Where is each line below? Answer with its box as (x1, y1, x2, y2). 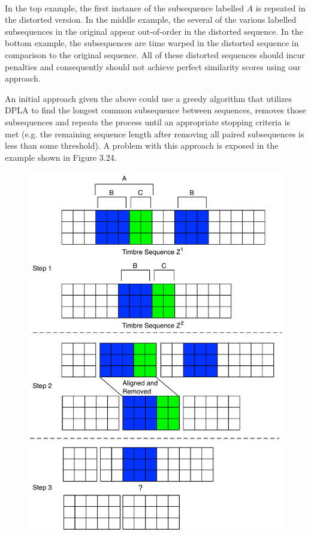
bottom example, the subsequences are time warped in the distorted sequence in (5, 37, 299, 49)
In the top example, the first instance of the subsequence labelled (5, 1, 244, 14)
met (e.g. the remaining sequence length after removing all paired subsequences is (5, 127, 304, 140)
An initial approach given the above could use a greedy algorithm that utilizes (5, 92, 292, 104)
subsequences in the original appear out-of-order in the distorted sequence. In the (5, 25, 303, 37)
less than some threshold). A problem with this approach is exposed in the (5, 139, 279, 152)
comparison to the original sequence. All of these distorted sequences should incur (5, 48, 305, 61)
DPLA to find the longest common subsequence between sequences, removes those (5, 104, 306, 116)
